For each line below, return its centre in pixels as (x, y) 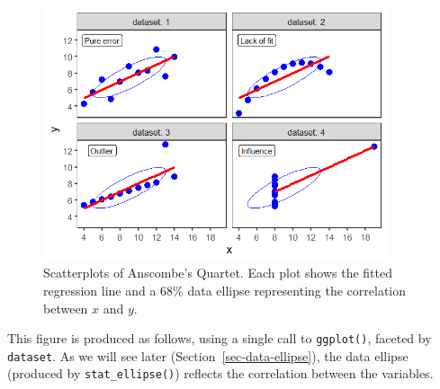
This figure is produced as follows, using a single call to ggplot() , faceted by (220, 338)
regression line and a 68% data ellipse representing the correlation (225, 290)
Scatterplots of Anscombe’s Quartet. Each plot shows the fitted (218, 273)
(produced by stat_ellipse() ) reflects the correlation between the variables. (220, 373)
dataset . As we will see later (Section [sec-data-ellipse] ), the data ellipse (208, 355)
